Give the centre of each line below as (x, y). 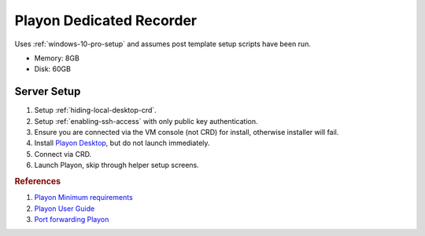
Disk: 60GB (52, 69)
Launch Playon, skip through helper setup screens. (117, 165)
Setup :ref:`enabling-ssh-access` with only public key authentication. (146, 121)
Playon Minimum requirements (83, 198)
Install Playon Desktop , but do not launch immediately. (122, 143)
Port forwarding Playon (72, 220)
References (38, 181)
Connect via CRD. (63, 154)
